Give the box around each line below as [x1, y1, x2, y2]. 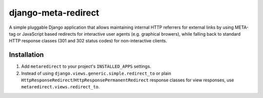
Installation [9, 51, 44, 59]
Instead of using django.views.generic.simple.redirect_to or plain [21, 70, 171, 76]
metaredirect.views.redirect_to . [21, 84, 100, 90]
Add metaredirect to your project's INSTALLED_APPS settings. [21, 63, 151, 69]
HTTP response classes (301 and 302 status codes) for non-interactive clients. [9, 38, 168, 44]
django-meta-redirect [9, 7, 99, 18]
